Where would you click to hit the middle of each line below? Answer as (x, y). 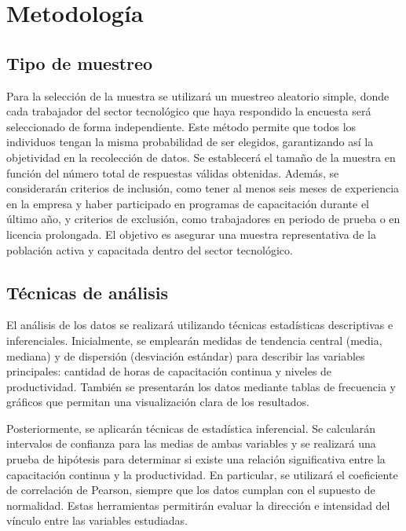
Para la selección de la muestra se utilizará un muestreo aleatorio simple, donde (198, 95)
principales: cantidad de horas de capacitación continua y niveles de (169, 371)
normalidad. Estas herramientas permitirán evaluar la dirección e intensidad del (198, 505)
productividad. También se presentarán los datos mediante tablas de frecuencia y (201, 386)
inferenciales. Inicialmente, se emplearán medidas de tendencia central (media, (194, 340)
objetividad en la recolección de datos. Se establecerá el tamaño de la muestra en (201, 157)
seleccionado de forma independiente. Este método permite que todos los (181, 126)
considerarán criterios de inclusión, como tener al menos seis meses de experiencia (203, 188)
